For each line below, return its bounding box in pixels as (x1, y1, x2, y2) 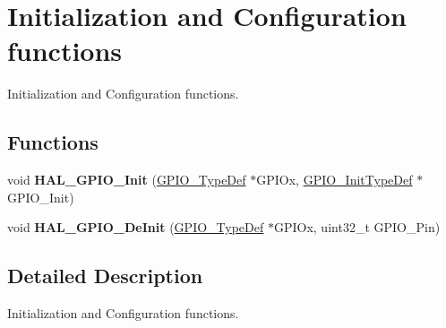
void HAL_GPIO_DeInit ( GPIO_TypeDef (7, 218, 264, 237)
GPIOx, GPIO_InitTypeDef (256, 170, 413, 189)
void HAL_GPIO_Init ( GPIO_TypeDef (7, 170, 246, 189)
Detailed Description (7, 262, 203, 289)
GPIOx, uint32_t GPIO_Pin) (273, 218, 441, 237)
